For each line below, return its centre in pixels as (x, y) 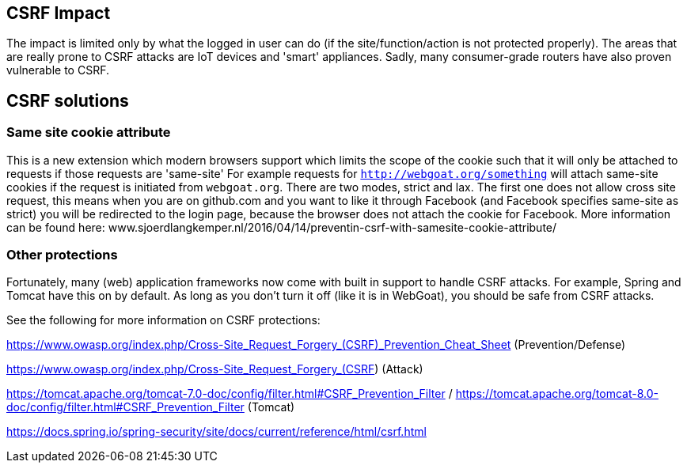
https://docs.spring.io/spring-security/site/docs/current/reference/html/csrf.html (216, 432)
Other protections (62, 255)
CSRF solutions (68, 100)
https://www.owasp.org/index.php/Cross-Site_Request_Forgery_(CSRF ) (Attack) (215, 369)
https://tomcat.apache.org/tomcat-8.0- (557, 394)
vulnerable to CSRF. (58, 70)
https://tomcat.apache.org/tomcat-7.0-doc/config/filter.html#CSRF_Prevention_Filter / (230, 394)
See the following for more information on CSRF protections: (163, 320)
